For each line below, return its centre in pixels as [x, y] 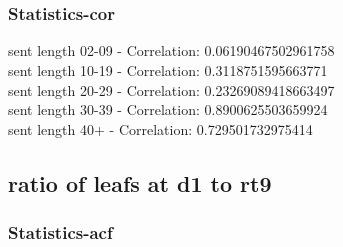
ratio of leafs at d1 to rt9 [140, 182]
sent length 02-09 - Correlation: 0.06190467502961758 [171, 50]
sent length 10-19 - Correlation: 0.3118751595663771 [168, 70]
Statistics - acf [60, 232]
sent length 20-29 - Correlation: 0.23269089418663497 [171, 89]
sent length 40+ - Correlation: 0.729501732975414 [160, 128]
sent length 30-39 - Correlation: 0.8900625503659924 [168, 109]
